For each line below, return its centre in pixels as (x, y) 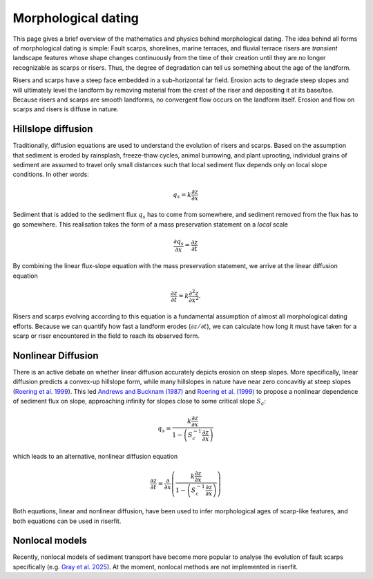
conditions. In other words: (51, 174)
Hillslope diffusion (53, 129)
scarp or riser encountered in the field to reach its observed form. (106, 336)
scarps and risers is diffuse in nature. (66, 109)
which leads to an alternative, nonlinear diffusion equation (95, 456)
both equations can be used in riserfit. (67, 521)
